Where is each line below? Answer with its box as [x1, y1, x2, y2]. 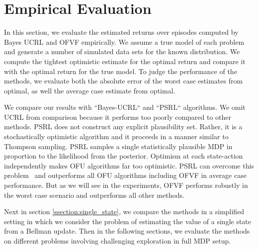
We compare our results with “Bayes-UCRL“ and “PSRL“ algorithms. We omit [4, 102, 246, 112]
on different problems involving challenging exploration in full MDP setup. [4, 236, 231, 246]
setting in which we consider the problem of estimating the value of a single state [4, 216, 252, 226]
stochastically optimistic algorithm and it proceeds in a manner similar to [4, 131, 229, 142]
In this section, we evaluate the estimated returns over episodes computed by [4, 27, 239, 37]
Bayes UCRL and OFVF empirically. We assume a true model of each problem [4, 36, 245, 47]
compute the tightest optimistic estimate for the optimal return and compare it [4, 56, 246, 66]
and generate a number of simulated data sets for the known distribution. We [4, 46, 240, 57]
